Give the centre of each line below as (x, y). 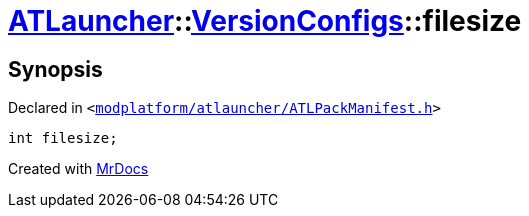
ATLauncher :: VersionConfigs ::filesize (265, 21)
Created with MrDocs (78, 169)
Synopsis (55, 69)
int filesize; (63, 138)
